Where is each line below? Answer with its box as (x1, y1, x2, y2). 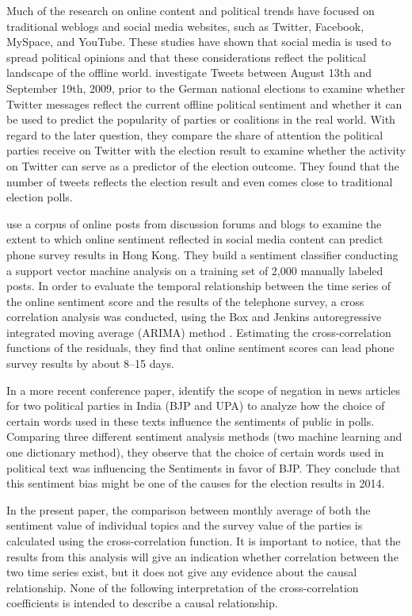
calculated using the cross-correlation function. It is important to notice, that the (6, 533, 401, 549)
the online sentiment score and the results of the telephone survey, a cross (6, 293, 364, 309)
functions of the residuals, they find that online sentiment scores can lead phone (6, 339, 395, 356)
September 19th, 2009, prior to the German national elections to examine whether (6, 79, 406, 96)
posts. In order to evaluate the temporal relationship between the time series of (6, 277, 391, 294)
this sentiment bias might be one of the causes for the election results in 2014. (6, 475, 385, 492)
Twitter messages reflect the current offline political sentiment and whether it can (6, 95, 402, 112)
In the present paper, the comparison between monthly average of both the (6, 501, 371, 518)
